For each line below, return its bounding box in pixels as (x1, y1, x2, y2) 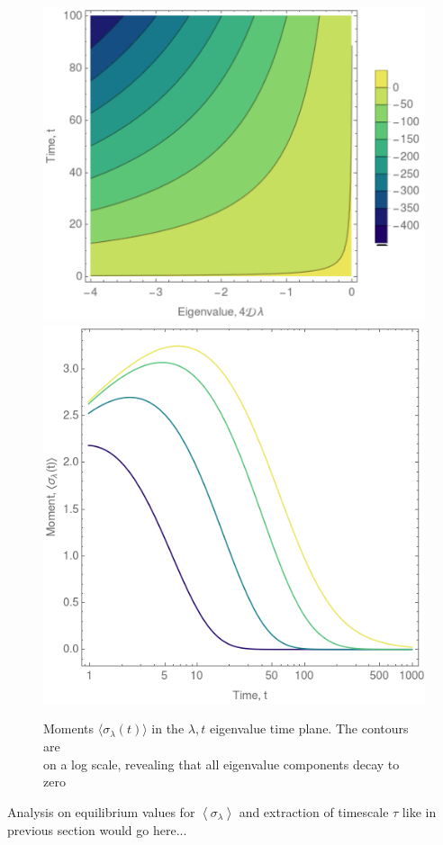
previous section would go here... (7, 820, 187, 839)
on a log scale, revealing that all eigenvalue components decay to (43, 754, 400, 773)
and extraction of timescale (239, 802, 389, 821)
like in (402, 802, 437, 821)
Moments (43, 719, 95, 738)
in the (151, 719, 185, 738)
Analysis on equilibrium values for (7, 802, 195, 821)
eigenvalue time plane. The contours (209, 719, 409, 738)
